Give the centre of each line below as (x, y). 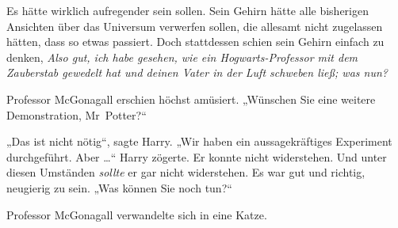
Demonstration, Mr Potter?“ (77, 114)
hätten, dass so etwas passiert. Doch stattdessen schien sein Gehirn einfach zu (195, 42)
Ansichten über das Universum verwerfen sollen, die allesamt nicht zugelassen (195, 26)
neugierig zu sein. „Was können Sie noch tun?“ (119, 187)
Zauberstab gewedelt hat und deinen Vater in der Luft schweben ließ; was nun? (197, 72)
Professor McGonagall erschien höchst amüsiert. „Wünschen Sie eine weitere (191, 99)
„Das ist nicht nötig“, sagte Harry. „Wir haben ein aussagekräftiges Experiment (199, 141)
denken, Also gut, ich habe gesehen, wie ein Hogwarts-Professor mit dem (182, 57)
